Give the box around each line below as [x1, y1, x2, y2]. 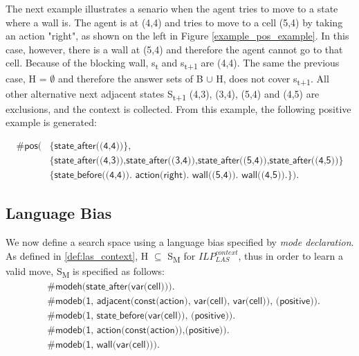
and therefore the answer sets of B [57, 71, 203, 85]
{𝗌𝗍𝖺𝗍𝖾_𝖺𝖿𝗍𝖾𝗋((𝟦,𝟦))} [49, 141, 129, 151]
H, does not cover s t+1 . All [216, 71, 329, 87]
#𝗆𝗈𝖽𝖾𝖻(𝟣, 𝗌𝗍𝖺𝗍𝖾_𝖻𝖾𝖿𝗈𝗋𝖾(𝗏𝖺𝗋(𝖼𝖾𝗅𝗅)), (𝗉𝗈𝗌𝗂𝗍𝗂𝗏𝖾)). [47, 311, 236, 321]
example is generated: [6, 115, 97, 130]
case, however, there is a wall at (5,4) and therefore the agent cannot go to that [6, 42, 343, 56]
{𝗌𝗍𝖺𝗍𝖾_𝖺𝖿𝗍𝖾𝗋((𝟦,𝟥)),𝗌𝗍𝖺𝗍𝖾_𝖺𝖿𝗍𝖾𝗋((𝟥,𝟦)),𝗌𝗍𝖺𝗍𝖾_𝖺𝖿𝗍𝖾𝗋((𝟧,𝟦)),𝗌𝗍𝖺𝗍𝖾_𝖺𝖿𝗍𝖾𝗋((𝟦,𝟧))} [49, 155, 344, 166]
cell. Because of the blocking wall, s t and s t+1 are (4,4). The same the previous [6, 55, 340, 72]
